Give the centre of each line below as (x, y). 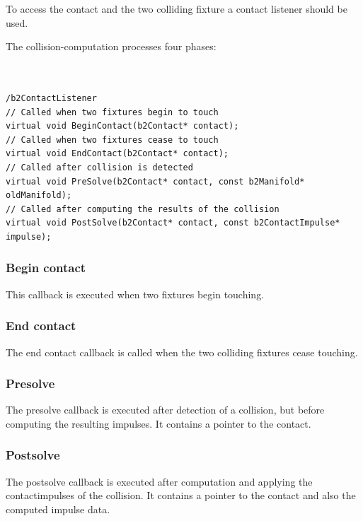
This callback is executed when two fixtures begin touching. (135, 294)
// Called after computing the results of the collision (143, 209)
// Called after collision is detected (99, 167)
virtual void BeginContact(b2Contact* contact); (122, 126)
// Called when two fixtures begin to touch (112, 112)
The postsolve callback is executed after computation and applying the (159, 481)
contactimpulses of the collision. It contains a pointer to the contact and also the (181, 495)
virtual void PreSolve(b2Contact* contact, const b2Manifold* (155, 181)
